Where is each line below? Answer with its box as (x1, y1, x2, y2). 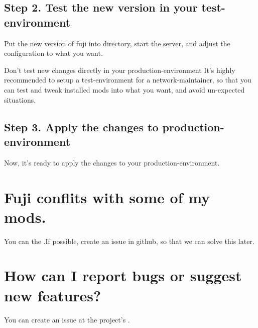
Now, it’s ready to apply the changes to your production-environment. (4, 157, 220, 168)
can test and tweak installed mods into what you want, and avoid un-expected (4, 84, 245, 95)
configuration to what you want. (4, 48, 103, 58)
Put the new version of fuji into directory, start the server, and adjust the (4, 38, 230, 48)
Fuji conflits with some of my (4, 187, 210, 207)
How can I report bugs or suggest (4, 265, 242, 286)
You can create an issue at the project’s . (4, 314, 130, 324)
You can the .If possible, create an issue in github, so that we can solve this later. (4, 235, 254, 246)
